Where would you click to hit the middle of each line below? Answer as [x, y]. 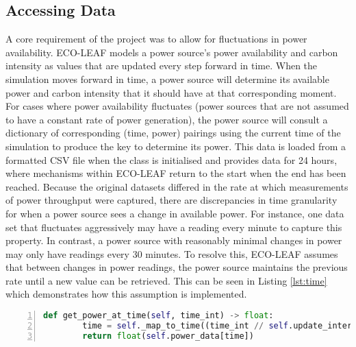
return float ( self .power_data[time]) [168, 336]
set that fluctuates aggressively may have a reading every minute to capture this [174, 227]
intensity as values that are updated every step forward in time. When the [162, 65]
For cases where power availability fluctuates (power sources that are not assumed [177, 106]
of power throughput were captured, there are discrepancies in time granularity [171, 200]
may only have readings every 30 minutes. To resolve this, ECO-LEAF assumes [172, 253]
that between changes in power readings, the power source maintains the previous [177, 267]
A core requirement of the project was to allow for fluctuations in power [156, 39]
